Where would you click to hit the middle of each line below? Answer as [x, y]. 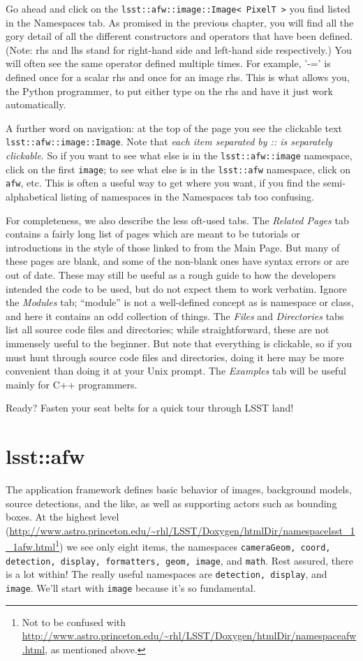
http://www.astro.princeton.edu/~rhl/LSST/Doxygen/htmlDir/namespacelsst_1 [182, 530]
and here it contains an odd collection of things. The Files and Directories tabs [175, 315]
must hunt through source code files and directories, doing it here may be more [175, 357]
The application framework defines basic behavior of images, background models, [179, 489]
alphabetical [32, 197]
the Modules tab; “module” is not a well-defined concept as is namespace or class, [180, 302]
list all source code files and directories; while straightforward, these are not [168, 329]
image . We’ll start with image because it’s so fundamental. [131, 588]
